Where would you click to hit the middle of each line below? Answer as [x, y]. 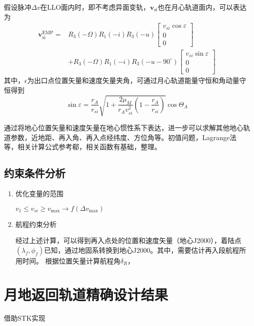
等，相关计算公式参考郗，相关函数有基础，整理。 [83, 147]
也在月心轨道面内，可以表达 [202, 7]
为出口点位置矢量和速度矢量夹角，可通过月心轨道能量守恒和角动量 [133, 80]
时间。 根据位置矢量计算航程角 [71, 260]
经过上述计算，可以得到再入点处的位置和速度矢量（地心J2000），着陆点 [128, 240]
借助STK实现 [25, 317]
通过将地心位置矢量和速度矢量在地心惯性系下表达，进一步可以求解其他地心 [124, 128]
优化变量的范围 [39, 194]
